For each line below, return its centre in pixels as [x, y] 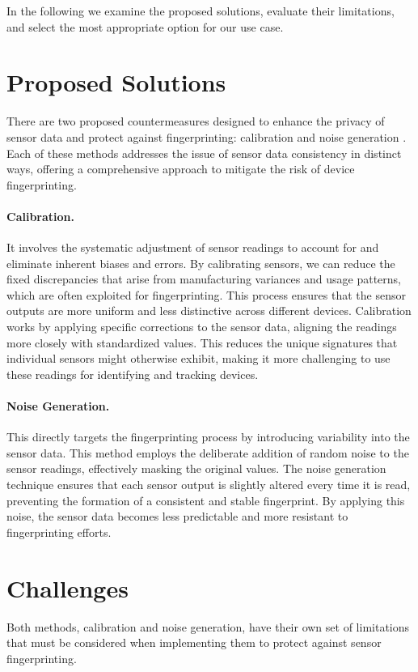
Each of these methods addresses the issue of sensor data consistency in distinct [204, 153]
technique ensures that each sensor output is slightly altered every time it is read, [209, 484]
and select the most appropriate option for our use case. [145, 26]
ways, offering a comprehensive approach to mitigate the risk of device [181, 169]
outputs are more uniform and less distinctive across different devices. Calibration [209, 310]
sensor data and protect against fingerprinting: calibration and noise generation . [207, 136]
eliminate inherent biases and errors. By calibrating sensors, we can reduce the [201, 263]
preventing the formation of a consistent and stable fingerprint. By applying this [206, 500]
